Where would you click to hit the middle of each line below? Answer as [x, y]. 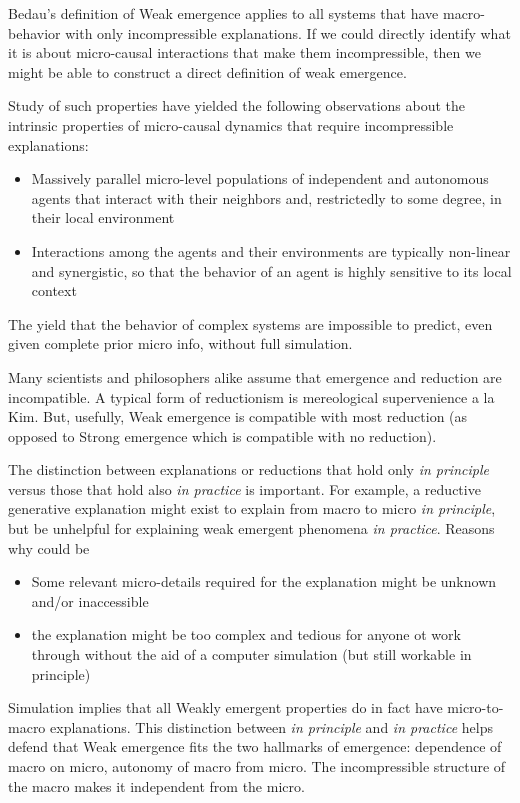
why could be [49, 547]
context [54, 290]
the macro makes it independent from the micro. [156, 785]
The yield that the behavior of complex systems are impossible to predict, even [250, 323]
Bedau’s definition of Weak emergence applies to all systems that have [223, 13]
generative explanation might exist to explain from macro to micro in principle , [252, 508]
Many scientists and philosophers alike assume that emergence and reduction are [255, 376]
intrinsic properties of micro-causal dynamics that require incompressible [231, 124]
